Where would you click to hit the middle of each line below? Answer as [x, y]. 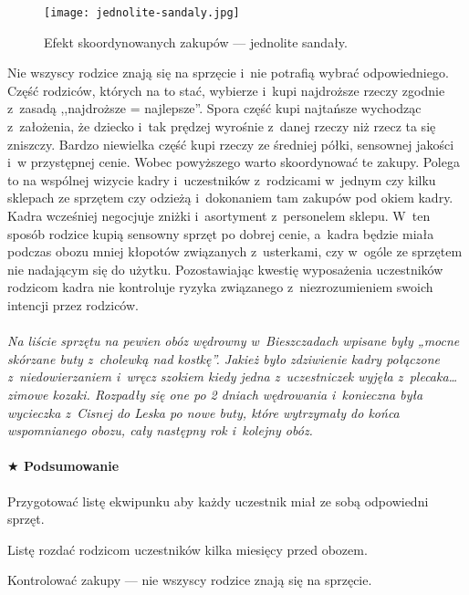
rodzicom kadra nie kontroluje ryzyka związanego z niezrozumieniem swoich [220, 287]
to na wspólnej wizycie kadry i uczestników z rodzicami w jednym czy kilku [222, 179]
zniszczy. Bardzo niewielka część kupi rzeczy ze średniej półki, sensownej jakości [231, 144]
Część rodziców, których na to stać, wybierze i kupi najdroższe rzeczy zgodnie [226, 90]
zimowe [28, 394]
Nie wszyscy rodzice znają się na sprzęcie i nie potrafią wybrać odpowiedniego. [228, 73]
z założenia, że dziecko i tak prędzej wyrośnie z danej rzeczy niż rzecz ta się [222, 126]
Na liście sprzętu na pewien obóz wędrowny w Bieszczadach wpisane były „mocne [234, 341]
